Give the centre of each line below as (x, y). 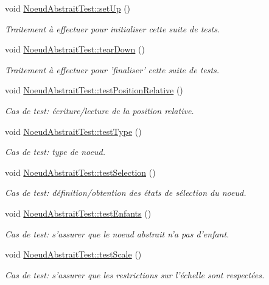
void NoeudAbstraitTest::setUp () (68, 8)
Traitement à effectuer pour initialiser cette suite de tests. (113, 28)
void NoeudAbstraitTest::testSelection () (80, 172)
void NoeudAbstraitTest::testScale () (73, 254)
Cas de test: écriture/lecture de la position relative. (100, 110)
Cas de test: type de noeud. (55, 152)
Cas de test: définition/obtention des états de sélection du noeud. (126, 193)
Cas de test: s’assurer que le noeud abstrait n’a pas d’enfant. (117, 233)
